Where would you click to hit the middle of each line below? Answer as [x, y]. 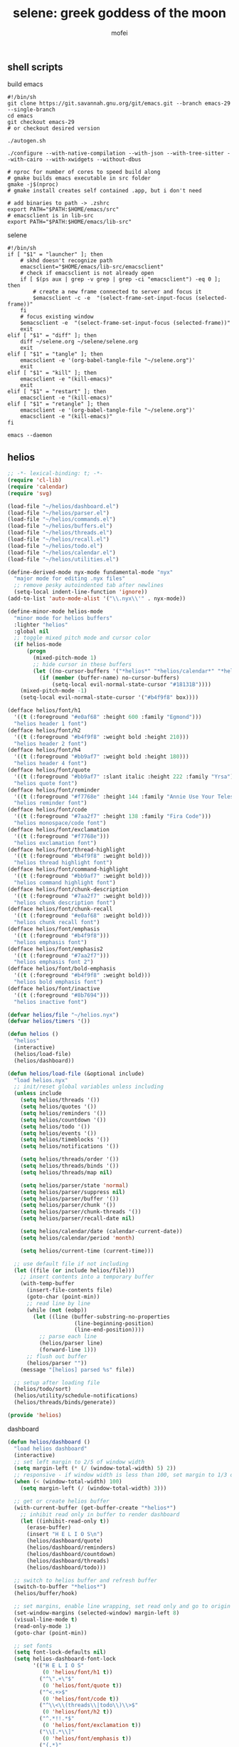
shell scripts [35, 67]
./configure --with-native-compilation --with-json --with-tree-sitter [116, 154]
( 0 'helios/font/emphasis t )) [87, 1738]
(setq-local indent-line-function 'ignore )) [81, 592]
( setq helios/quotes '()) [59, 1107]
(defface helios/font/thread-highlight [67, 849]
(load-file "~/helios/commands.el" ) [62, 519]
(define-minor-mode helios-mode [55, 611]
